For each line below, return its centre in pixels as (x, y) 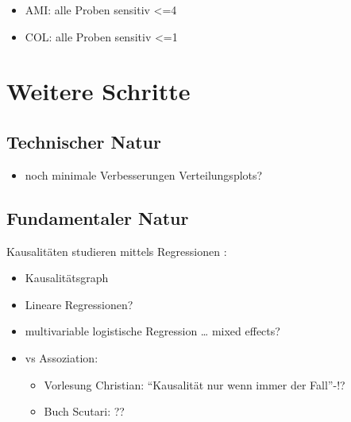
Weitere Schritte (98, 91)
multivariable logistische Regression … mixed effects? (152, 331)
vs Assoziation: (62, 357)
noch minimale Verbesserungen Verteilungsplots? (144, 174)
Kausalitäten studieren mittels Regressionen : (117, 251)
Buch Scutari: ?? (84, 411)
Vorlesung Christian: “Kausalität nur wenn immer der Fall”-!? (195, 384)
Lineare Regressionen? (79, 304)
